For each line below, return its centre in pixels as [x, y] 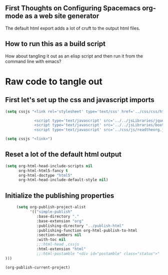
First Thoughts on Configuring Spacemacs [73, 8]
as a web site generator [62, 16]
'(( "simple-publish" [51, 212]
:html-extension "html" [61, 249]
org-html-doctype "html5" [45, 175]
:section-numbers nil [59, 235]
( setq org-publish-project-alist [51, 207]
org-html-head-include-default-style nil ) [63, 180]
